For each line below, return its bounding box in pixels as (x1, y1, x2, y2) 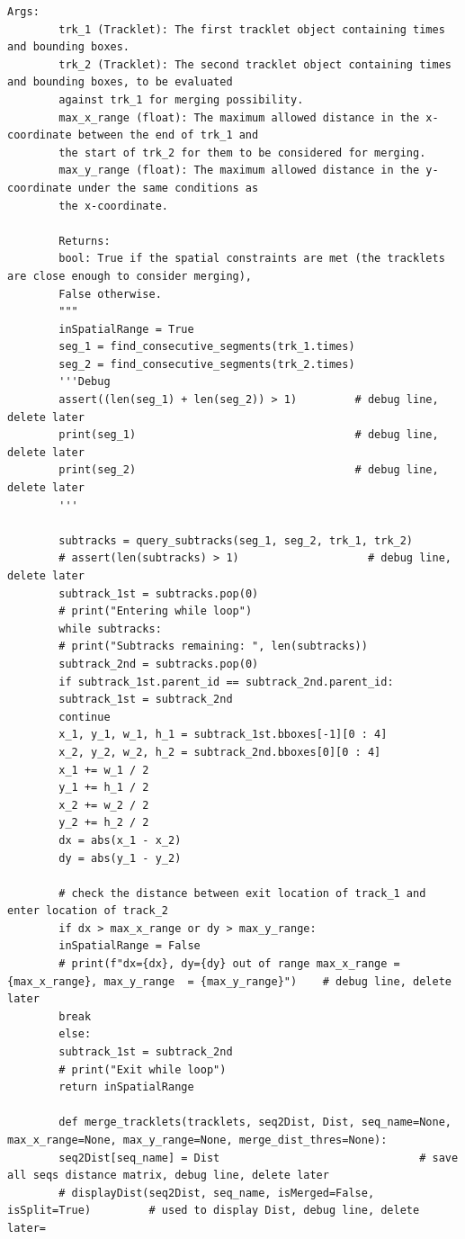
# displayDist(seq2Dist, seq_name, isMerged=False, (58, 1186, 375, 1199)
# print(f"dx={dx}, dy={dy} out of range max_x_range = (58, 957, 400, 971)
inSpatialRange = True (58, 322, 194, 336)
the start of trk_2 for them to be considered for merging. (58, 146, 426, 159)
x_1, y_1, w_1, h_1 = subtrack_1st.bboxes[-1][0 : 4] (58, 728, 388, 741)
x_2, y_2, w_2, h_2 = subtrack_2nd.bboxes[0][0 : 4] (58, 745, 381, 759)
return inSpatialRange (58, 1081, 194, 1094)
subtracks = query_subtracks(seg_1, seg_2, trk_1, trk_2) (58, 534, 414, 547)
